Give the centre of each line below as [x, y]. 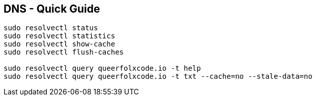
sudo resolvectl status [51, 28]
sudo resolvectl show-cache [60, 44]
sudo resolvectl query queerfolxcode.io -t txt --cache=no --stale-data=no [158, 77]
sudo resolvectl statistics [60, 36]
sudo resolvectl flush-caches [64, 52]
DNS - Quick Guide [52, 9]
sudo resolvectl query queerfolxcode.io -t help [102, 68]
